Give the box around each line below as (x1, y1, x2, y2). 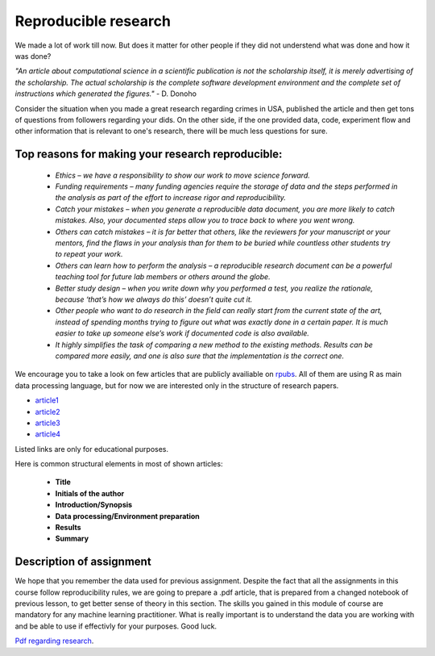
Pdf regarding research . (14, 636, 94, 646)
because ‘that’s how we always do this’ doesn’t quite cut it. (55, 295, 253, 304)
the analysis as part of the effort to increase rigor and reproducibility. (55, 193, 286, 203)
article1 (35, 395, 60, 405)
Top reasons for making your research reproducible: (14, 148, 283, 161)
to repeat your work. (55, 249, 123, 259)
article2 (35, 407, 60, 416)
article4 (35, 429, 60, 439)
